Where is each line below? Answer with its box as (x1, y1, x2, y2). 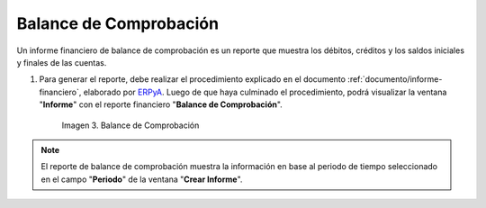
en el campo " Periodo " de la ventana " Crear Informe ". (40, 174, 243, 185)
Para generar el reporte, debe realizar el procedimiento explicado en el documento (39, 74, 346, 85)
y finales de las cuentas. (16, 57, 107, 68)
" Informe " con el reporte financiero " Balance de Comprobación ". (39, 99, 283, 110)
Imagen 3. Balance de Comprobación (61, 120, 200, 131)
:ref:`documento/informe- (347, 74, 443, 85)
